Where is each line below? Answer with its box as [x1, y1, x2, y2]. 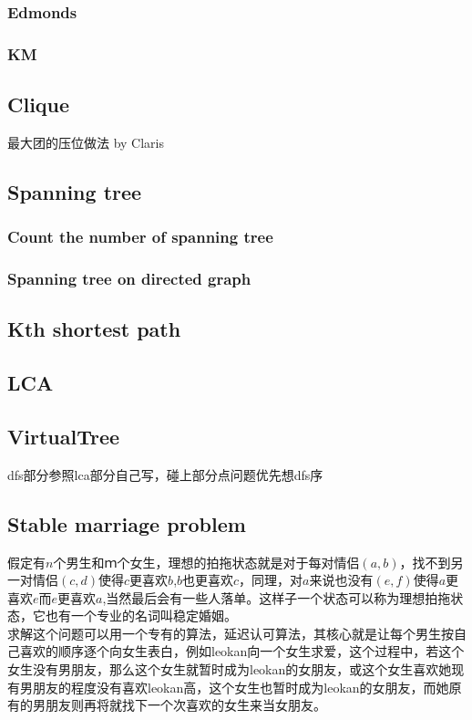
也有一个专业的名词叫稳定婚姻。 [45, 606, 237, 625]
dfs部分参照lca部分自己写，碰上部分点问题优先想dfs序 [7, 464, 323, 484]
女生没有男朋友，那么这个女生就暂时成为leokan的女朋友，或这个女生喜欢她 [7, 660, 452, 679]
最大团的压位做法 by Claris [7, 132, 165, 151]
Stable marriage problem [7, 509, 246, 537]
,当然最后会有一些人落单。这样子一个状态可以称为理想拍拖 [102, 588, 451, 607]
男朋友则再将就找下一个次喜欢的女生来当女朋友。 [32, 695, 326, 715]
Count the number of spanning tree [7, 225, 273, 248]
